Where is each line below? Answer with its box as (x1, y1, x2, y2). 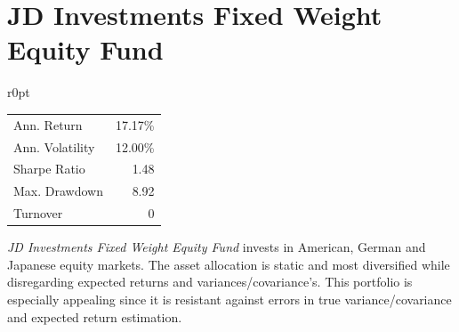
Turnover (13, 204, 63, 223)
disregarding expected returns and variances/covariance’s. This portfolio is (7, 272, 413, 291)
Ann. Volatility (13, 137, 95, 156)
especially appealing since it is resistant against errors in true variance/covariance (7, 289, 452, 308)
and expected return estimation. (7, 307, 182, 326)
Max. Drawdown (13, 182, 103, 200)
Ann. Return (13, 115, 83, 134)
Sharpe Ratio (13, 159, 85, 178)
